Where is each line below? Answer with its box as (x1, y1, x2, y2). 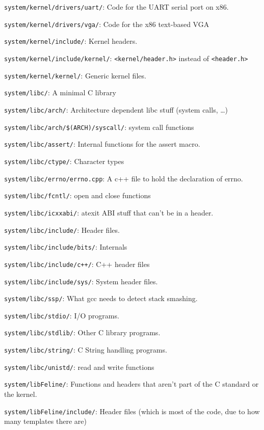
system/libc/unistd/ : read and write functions (4, 361, 154, 372)
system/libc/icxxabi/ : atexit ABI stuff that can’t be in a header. (4, 207, 214, 218)
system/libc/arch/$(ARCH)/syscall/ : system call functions (4, 121, 194, 132)
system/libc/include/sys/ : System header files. (4, 276, 158, 286)
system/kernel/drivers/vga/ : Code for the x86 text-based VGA (4, 18, 209, 29)
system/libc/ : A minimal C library (4, 87, 116, 98)
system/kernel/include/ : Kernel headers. (4, 36, 138, 46)
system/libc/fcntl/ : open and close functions (4, 190, 151, 201)
